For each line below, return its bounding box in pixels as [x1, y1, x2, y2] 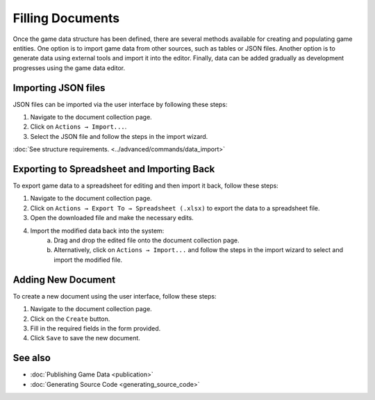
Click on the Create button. [30, 315, 110, 323]
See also [12, 352, 51, 364]
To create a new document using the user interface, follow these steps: [12, 292, 217, 300]
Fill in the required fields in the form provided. [30, 324, 161, 333]
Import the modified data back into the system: [30, 226, 165, 235]
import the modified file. [53, 256, 123, 264]
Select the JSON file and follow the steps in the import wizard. [30, 132, 208, 140]
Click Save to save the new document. [30, 334, 140, 342]
